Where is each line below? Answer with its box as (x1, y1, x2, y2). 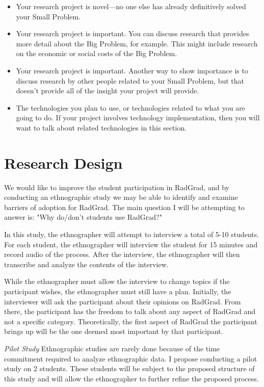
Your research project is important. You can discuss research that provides (16, 28, 249, 39)
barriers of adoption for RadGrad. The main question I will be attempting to (4, 201, 245, 212)
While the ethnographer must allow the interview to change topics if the (4, 276, 230, 287)
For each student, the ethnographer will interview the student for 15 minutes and (4, 239, 258, 249)
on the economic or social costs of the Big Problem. (16, 48, 177, 59)
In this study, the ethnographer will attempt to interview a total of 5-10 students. (4, 229, 259, 240)
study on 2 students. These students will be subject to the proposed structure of (4, 363, 255, 374)
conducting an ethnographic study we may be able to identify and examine (4, 192, 238, 202)
